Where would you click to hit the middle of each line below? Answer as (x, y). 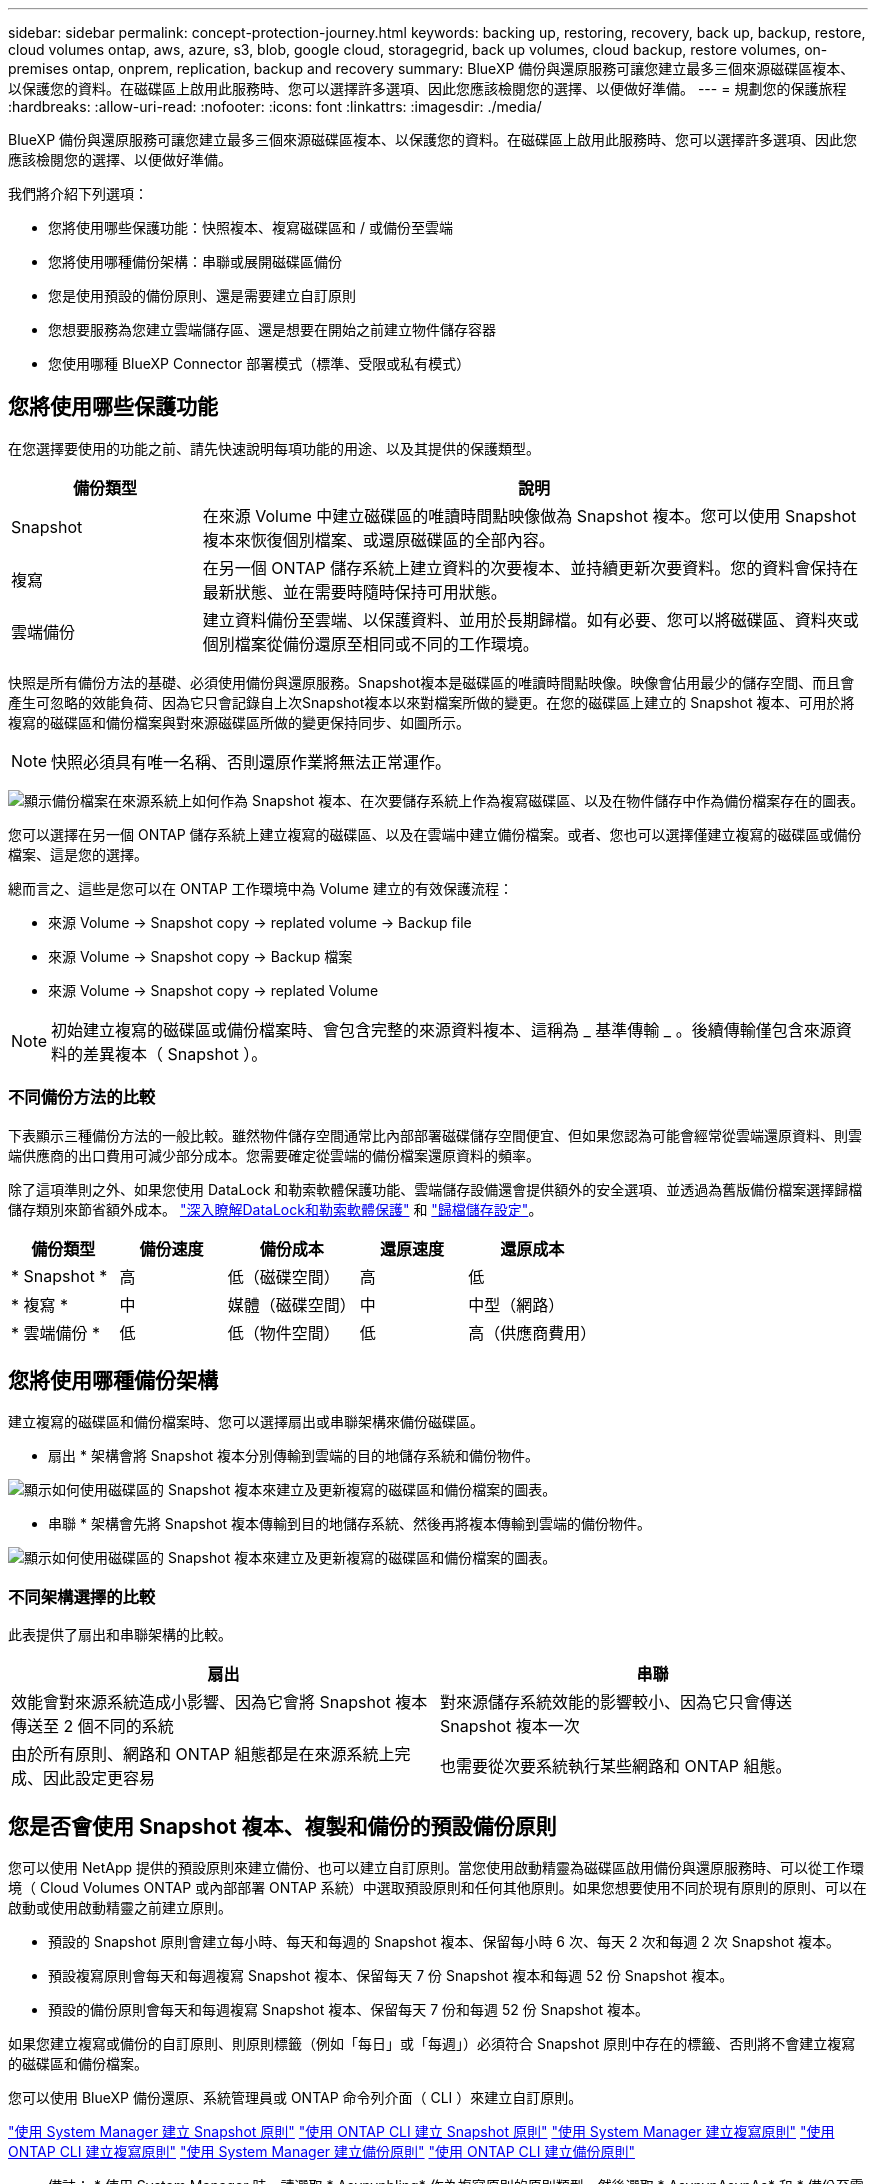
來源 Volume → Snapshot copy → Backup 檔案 (200, 956)
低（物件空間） (283, 1332)
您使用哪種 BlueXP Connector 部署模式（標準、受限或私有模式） (259, 363)
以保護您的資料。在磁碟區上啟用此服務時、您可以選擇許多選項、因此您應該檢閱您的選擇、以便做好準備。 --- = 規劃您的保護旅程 (427, 88)
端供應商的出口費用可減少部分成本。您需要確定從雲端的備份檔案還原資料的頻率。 (274, 1155)
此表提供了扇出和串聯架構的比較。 (120, 1635)
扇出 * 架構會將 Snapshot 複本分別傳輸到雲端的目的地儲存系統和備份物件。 (294, 1456)
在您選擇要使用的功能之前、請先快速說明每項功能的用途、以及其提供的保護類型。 (274, 448)
